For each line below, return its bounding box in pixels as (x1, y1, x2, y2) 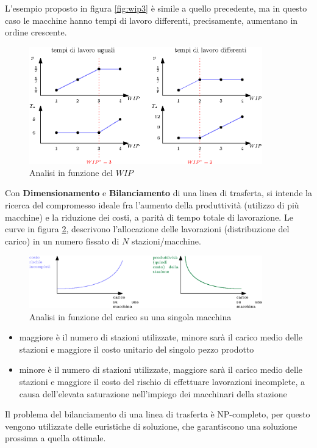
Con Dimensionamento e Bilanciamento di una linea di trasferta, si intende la (5, 186, 312, 199)
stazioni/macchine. (131, 234, 201, 247)
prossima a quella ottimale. (5, 431, 106, 444)
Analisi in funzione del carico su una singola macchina (29, 310, 232, 323)
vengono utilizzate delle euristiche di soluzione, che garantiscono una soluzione (5, 419, 297, 432)
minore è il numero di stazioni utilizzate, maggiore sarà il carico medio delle (19, 363, 303, 376)
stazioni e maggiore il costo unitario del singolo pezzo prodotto (19, 342, 254, 355)
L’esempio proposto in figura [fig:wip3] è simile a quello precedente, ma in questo (5, 2, 307, 14)
